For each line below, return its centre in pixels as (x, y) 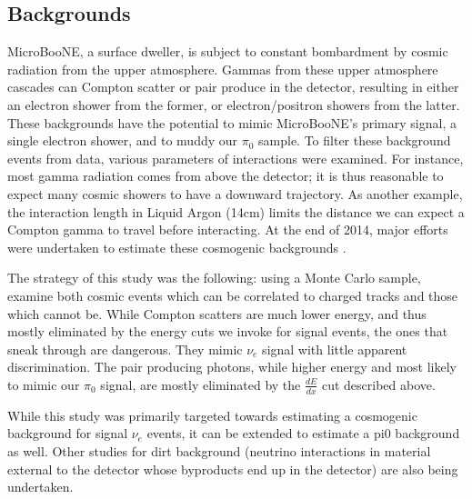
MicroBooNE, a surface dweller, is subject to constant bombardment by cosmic (228, 51)
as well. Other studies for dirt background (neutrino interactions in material (219, 450)
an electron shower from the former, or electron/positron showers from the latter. (234, 104)
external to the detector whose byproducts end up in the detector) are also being (233, 469)
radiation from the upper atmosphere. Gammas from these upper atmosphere (223, 69)
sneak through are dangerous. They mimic (125, 349)
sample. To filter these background (355, 140)
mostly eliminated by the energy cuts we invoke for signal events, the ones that (228, 331)
